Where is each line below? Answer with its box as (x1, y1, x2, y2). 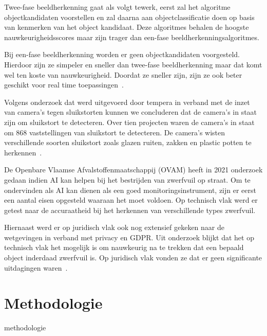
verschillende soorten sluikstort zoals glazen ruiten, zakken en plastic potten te (4, 137, 252, 148)
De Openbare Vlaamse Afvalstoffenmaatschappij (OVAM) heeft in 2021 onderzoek (4, 164, 263, 175)
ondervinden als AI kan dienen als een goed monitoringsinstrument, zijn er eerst (4, 184, 256, 195)
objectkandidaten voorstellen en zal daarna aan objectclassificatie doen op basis (4, 11, 255, 22)
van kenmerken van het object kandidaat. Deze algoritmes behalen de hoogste (4, 22, 249, 32)
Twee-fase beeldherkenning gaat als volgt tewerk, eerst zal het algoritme (4, 2, 231, 12)
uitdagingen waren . (4, 262, 68, 273)
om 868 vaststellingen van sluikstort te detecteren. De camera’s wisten (4, 127, 225, 137)
